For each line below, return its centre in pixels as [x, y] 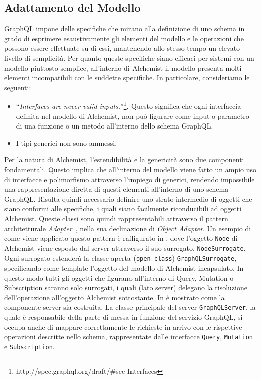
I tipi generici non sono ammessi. [67, 142]
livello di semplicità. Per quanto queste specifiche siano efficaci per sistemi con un [129, 57]
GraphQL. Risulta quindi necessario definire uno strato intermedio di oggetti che [128, 199]
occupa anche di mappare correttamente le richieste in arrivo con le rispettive [123, 327]
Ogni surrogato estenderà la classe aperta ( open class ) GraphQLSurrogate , [120, 258]
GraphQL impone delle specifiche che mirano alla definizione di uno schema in [124, 28]
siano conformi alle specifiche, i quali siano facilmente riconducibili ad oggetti [123, 209]
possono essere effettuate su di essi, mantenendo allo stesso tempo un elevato [122, 48]
